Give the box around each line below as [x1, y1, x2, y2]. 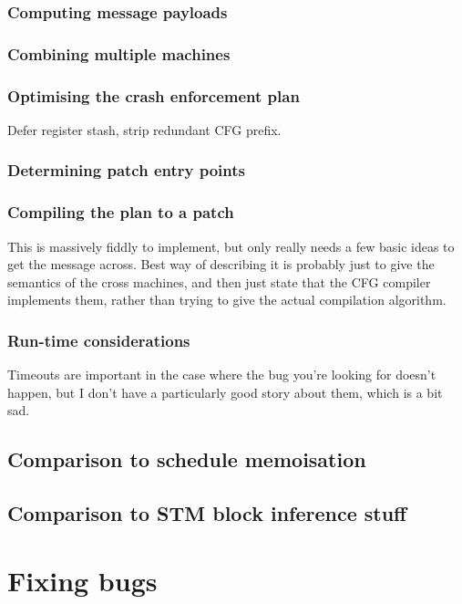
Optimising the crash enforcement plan [7, 84, 300, 107]
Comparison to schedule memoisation [7, 445, 366, 474]
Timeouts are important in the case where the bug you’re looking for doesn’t [7, 365, 436, 384]
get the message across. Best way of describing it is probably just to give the [7, 255, 435, 274]
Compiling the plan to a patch [7, 201, 234, 224]
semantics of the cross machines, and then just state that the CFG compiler [7, 272, 431, 291]
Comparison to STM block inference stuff [7, 499, 407, 527]
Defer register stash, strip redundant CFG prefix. [7, 120, 282, 139]
